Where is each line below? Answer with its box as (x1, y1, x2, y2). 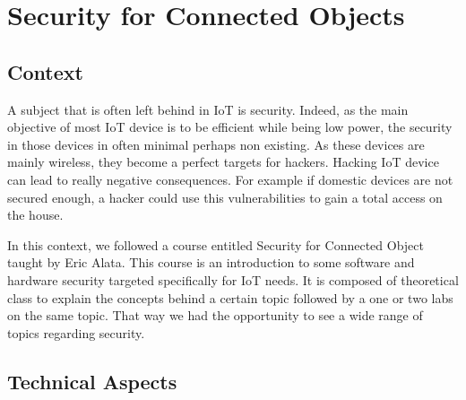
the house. (7, 205, 64, 224)
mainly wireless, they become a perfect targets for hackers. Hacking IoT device (7, 152, 439, 171)
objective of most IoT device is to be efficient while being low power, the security (7, 117, 453, 136)
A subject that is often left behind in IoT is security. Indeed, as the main (7, 100, 409, 118)
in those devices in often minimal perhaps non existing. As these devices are (7, 135, 425, 153)
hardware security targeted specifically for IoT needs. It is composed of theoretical (7, 270, 459, 289)
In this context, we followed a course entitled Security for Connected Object (7, 235, 424, 254)
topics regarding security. (7, 323, 145, 342)
